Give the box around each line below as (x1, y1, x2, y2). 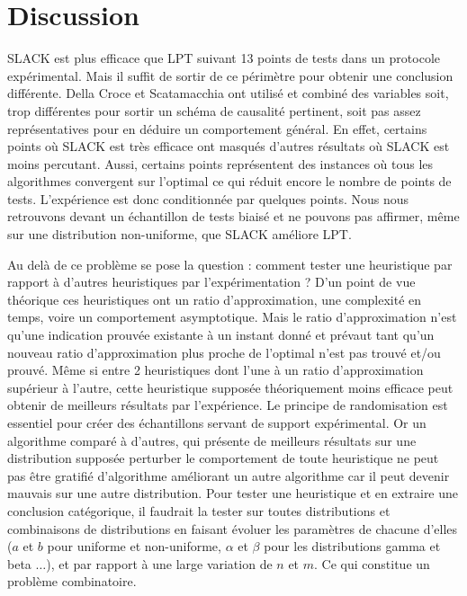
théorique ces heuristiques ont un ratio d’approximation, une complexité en (7, 289, 422, 308)
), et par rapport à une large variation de (46, 554, 273, 573)
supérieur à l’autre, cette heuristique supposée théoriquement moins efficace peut (7, 378, 454, 396)
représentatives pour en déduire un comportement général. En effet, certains (7, 119, 427, 138)
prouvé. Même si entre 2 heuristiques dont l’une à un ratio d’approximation (7, 360, 424, 379)
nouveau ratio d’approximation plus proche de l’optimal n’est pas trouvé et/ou (7, 342, 441, 361)
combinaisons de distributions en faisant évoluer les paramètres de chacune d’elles (7, 519, 458, 538)
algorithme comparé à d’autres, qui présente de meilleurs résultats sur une (7, 431, 417, 449)
